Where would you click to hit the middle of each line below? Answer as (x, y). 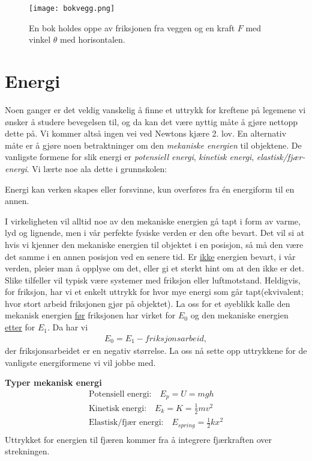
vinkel (40, 39)
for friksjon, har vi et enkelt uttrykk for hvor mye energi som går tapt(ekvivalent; (154, 292)
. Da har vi (67, 327)
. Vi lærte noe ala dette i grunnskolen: (97, 168)
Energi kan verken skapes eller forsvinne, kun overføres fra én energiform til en (150, 189)
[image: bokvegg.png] (72, 8)
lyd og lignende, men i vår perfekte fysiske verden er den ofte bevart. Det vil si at (155, 233)
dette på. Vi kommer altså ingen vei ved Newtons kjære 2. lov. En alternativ (146, 133)
